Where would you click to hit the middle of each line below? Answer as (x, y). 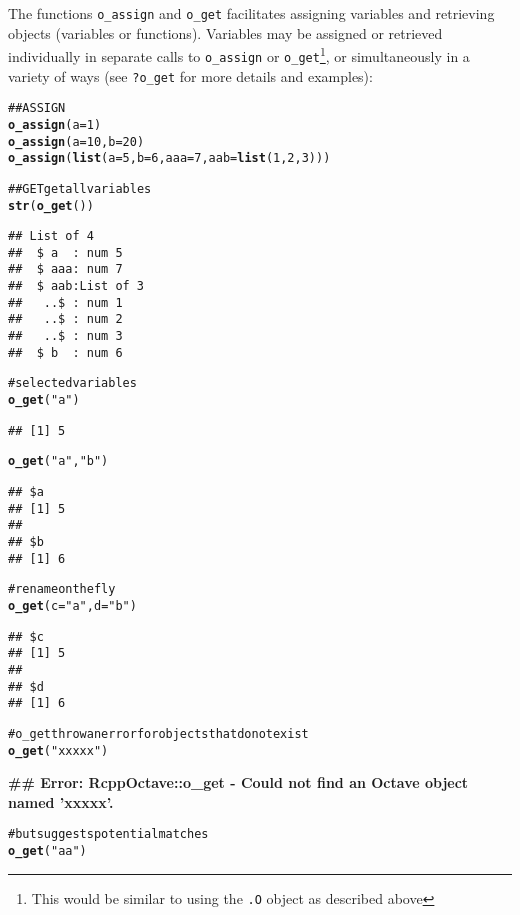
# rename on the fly (62, 589)
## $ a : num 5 (65, 252)
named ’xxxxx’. (61, 801)
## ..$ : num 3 (65, 336)
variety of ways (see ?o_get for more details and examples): (190, 75)
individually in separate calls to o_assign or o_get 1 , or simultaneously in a (239, 54)
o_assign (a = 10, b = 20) (76, 141)
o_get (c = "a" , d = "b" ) (72, 605)
